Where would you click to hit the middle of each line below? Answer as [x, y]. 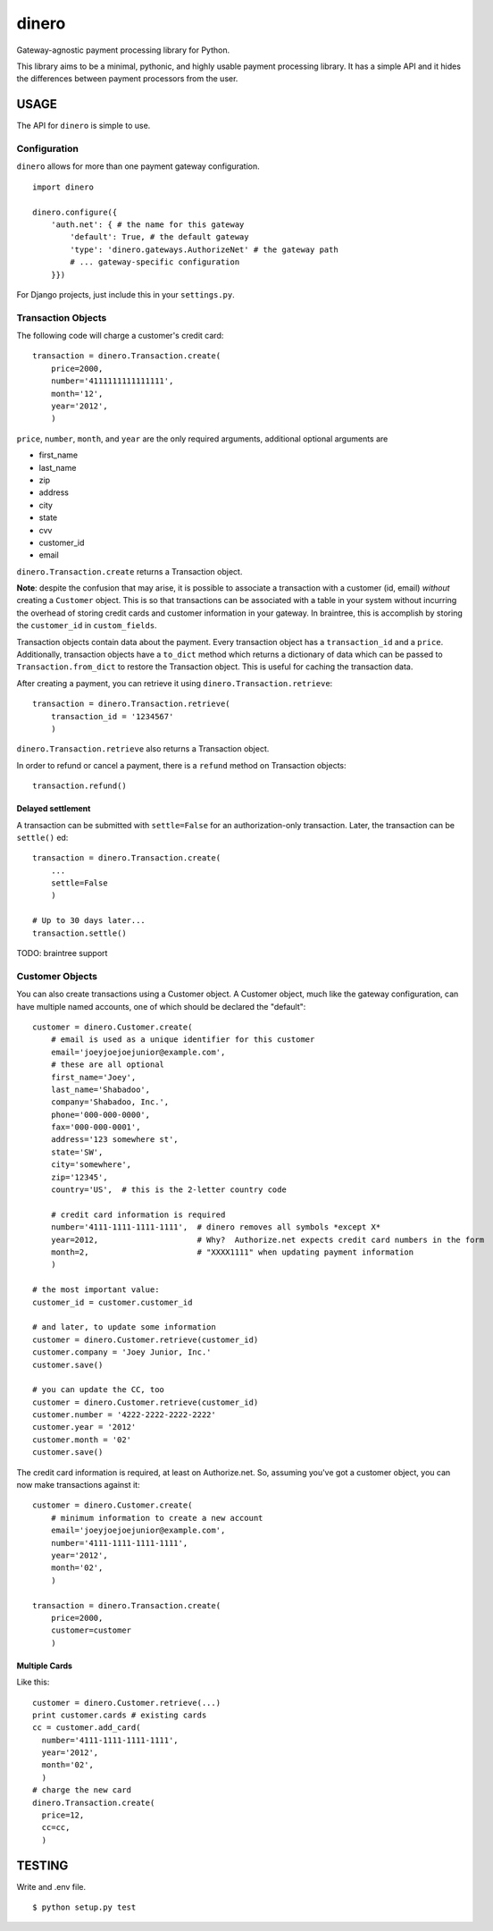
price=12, [63, 1815]
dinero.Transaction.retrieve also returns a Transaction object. [143, 749]
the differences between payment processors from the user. [127, 79]
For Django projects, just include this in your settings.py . [126, 294]
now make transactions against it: [78, 1485]
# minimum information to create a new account [157, 1518]
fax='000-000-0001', [96, 1127]
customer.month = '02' [82, 1440]
